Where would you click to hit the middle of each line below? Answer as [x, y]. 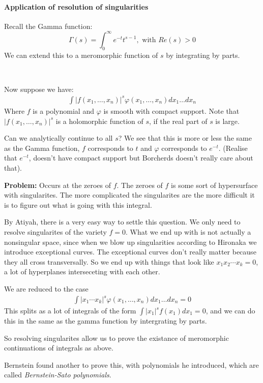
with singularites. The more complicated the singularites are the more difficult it [129, 195]
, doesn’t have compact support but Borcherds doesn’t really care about [141, 158]
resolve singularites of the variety [55, 231]
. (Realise [233, 148]
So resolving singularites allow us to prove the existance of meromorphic [116, 338]
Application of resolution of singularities [76, 6]
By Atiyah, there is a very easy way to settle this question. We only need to [122, 222]
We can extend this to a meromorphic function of [81, 55]
